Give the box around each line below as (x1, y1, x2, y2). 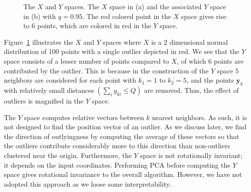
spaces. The (65, 1, 99, 11)
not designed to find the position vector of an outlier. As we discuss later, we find (4, 122, 247, 132)
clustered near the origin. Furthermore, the (4, 150, 132, 160)
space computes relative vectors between (24, 112, 144, 122)
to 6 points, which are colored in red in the (23, 20, 151, 31)
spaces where (103, 36, 142, 47)
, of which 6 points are (177, 55, 244, 66)
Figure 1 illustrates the (4, 36, 73, 47)
